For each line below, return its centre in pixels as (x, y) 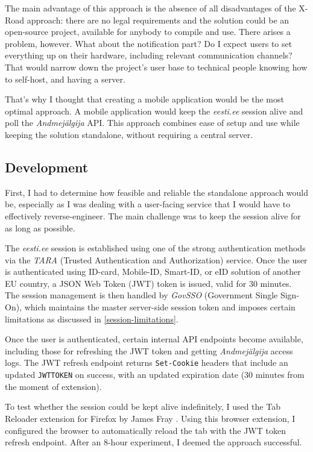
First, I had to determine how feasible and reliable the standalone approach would (157, 192)
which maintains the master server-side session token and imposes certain (160, 307)
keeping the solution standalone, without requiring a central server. (129, 134)
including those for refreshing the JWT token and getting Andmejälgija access (149, 350)
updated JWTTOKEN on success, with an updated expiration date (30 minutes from (155, 375)
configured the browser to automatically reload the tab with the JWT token (145, 430)
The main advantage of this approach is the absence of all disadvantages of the (150, 8)
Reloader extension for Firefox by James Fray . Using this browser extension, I (150, 418)
